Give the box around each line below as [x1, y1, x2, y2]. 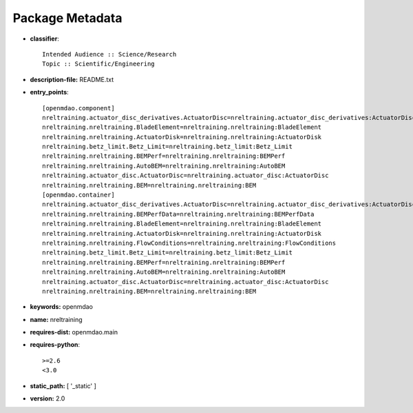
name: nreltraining [30, 315, 83, 323]
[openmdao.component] [42, 104, 115, 112]
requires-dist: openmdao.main [30, 328, 118, 336]
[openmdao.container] [42, 191, 115, 199]
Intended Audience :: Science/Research [42, 50, 177, 58]
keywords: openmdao [30, 303, 93, 311]
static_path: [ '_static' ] [30, 381, 96, 390]
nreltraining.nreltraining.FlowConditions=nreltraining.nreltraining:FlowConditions [42, 239, 337, 247]
